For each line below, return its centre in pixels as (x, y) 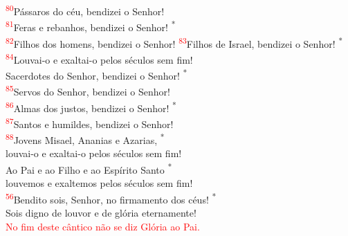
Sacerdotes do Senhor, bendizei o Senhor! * (97, 74)
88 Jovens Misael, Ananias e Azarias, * (85, 139)
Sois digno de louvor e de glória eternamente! (101, 212)
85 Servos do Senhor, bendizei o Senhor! (88, 90)
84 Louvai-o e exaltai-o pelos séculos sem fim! (99, 58)
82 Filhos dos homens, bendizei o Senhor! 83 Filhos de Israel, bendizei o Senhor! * (174, 42)
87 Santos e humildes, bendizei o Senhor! (90, 122)
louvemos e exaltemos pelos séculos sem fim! (99, 183)
